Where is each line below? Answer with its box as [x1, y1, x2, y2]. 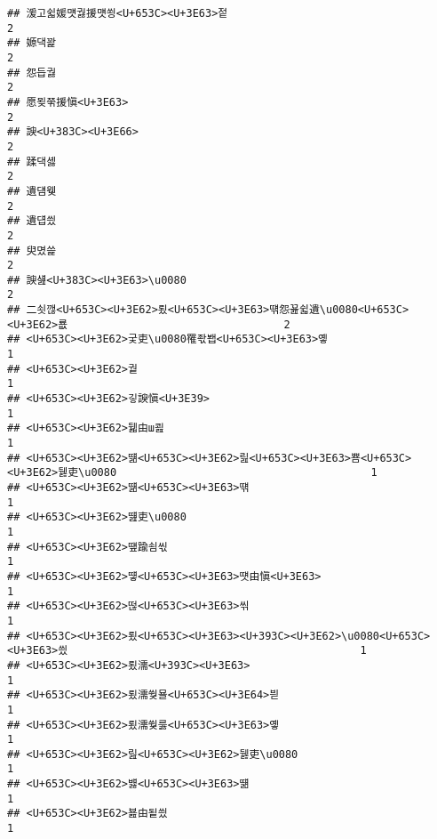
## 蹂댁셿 [7, 155, 57, 168]
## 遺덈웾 [7, 184, 57, 198]
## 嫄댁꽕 [7, 36, 57, 50]
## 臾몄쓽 [7, 244, 57, 257]
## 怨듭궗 [7, 66, 57, 79]
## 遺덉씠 [7, 214, 57, 228]
